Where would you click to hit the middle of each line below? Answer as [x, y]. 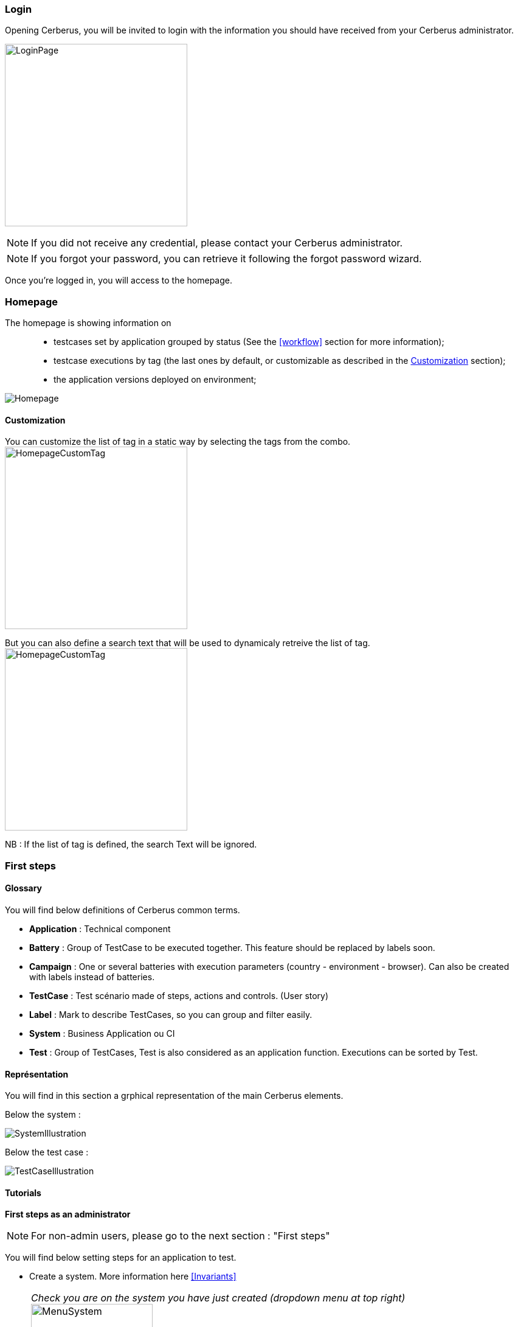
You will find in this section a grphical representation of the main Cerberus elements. [174, 1096]
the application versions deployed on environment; [155, 380]
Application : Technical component [100, 928]
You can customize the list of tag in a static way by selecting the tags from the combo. [178, 442]
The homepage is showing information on [88, 323]
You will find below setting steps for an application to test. [121, 1258]
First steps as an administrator [68, 1214]
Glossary [24, 888]
